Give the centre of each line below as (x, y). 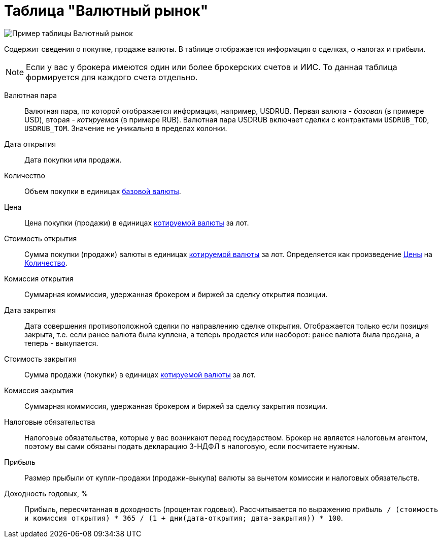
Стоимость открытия (41, 238)
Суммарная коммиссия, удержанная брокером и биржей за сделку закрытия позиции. (176, 406)
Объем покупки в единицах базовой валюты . (103, 191)
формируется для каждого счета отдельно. (112, 77)
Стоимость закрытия (40, 359)
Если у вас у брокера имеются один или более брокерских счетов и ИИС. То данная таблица (212, 67)
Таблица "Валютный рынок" (106, 11)
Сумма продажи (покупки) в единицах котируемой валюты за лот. (140, 374)
